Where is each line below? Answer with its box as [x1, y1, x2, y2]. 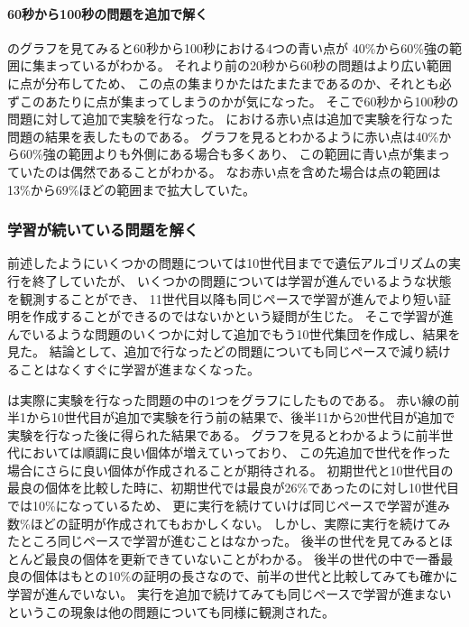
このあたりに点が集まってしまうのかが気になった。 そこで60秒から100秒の [19, 91, 459, 110]
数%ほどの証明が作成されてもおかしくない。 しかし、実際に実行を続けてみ [7, 513, 451, 532]
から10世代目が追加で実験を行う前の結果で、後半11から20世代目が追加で [25, 408, 455, 427]
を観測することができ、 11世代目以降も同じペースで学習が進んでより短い [7, 289, 438, 308]
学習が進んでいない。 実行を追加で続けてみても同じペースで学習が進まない [7, 585, 452, 604]
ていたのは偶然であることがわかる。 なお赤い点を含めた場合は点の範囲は [7, 161, 441, 180]
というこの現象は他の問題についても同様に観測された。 [7, 602, 335, 621]
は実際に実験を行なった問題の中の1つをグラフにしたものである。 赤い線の [7, 390, 447, 409]
